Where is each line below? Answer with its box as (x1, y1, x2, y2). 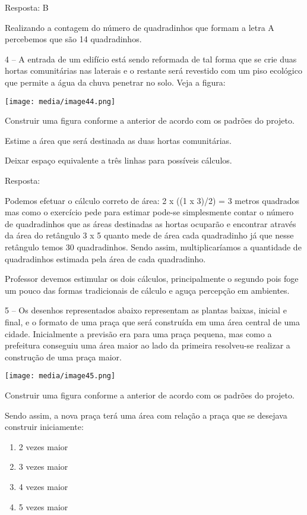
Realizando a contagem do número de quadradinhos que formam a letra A (5, 21, 274, 33)
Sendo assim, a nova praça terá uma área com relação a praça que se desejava (5, 409, 287, 421)
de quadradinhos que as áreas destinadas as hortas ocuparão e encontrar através (5, 217, 296, 230)
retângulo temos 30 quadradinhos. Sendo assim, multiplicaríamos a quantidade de (5, 240, 302, 253)
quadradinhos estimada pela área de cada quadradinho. (5, 252, 206, 265)
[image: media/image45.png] (5, 372, 116, 381)
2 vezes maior (18, 440, 68, 453)
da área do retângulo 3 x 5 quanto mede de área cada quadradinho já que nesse (5, 229, 294, 241)
